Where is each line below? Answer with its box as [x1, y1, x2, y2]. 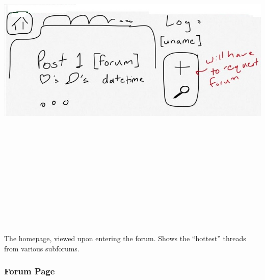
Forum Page [4, 265, 55, 277]
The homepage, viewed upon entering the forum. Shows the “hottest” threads [4, 233, 246, 244]
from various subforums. [4, 243, 79, 253]
